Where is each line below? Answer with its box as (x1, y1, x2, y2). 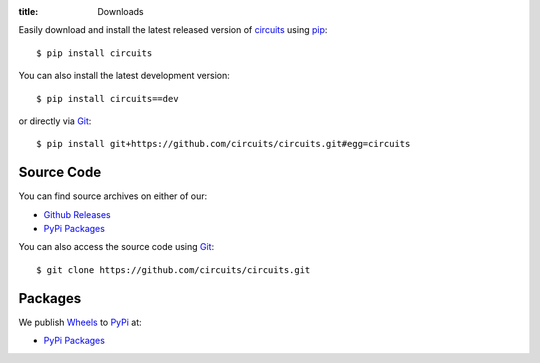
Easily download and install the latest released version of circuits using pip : (18, 24, 328, 36)
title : (18, 6, 39, 17)
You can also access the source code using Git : (18, 241, 215, 253)
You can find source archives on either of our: (18, 190, 208, 202)
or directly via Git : (18, 115, 92, 127)
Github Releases (43, 208, 111, 220)
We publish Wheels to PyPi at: (18, 316, 142, 328)
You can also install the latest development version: (18, 70, 230, 82)
